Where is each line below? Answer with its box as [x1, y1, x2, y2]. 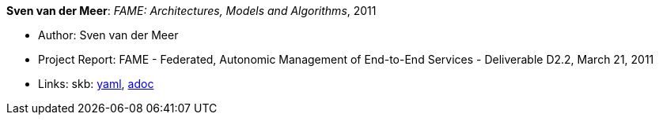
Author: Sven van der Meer [38, 28, 179, 42]
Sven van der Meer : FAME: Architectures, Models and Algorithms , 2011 [6, 4, 377, 17]
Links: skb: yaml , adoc [38, 77, 154, 90]
